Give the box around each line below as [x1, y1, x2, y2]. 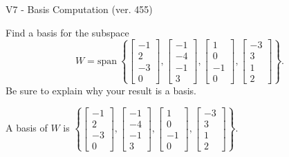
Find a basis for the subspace [6, 25, 129, 39]
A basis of [6, 121, 48, 135]
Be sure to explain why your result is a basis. [6, 83, 197, 97]
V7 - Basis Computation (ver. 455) [6, 2, 153, 16]
